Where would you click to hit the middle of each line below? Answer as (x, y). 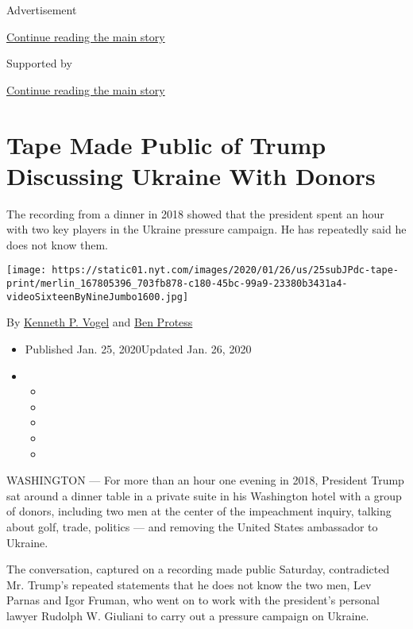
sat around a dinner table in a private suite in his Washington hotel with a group (204, 495)
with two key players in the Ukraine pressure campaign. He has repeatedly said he (206, 229)
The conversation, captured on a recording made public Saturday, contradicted (198, 569)
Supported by (39, 63)
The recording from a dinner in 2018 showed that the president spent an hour (195, 213)
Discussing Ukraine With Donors (191, 175)
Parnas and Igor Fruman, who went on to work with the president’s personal (193, 600)
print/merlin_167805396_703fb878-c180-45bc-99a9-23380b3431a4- (177, 284)
